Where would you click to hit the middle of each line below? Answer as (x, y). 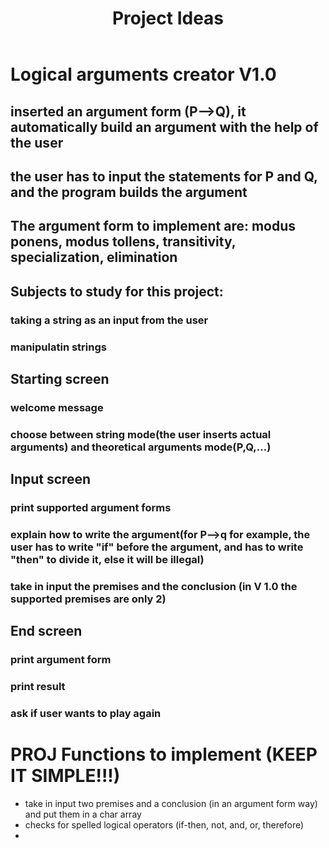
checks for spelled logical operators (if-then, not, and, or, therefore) (164, 825)
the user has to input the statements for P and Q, (164, 176)
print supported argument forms (91, 508)
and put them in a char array (83, 814)
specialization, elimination (94, 257)
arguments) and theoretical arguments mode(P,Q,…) (141, 447)
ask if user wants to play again (86, 714)
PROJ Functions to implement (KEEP (164, 754)
